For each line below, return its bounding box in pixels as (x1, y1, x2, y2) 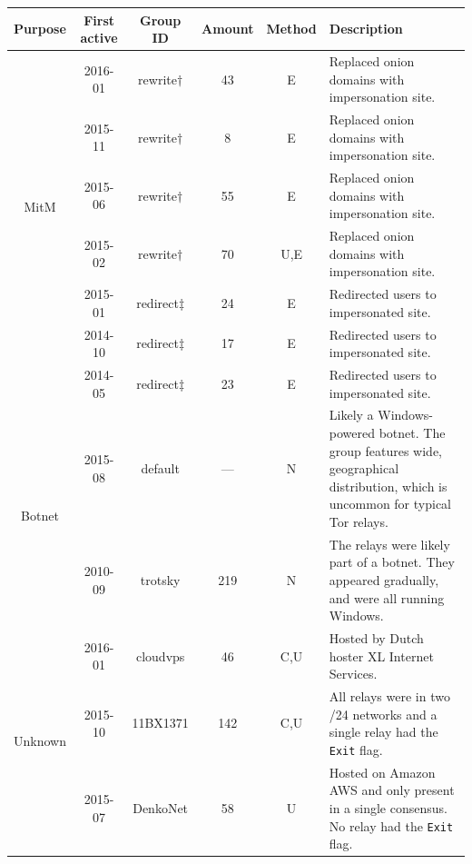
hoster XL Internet (329, 646, 434, 665)
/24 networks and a (329, 704, 438, 723)
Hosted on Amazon (329, 762, 436, 781)
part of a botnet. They (329, 552, 455, 571)
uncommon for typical (329, 494, 451, 513)
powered (329, 422, 375, 442)
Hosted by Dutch (329, 629, 424, 647)
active (80, 28, 118, 47)
